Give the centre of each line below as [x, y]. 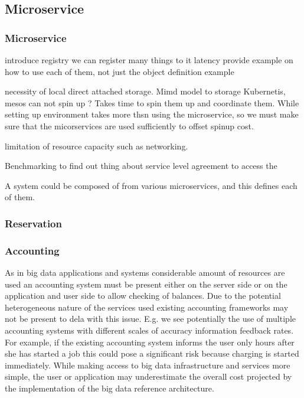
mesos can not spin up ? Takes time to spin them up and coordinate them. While [152, 102]
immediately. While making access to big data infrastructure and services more [148, 365]
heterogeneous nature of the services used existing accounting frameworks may [147, 307]
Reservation [33, 223]
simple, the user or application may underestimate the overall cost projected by [148, 376]
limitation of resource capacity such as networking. [97, 146]
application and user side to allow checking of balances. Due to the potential [143, 296]
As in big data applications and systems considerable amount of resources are [145, 272]
